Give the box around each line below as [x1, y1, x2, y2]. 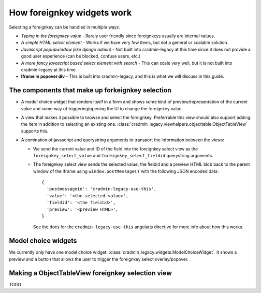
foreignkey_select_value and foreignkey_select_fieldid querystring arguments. [33, 152, 214, 158]
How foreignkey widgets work [9, 7, 132, 18]
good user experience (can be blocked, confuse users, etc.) [21, 53, 141, 59]
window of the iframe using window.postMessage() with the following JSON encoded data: [33, 168, 219, 174]
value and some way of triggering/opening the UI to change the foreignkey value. [21, 105, 183, 111]
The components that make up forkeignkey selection [9, 86, 172, 94]
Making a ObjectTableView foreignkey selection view [9, 269, 172, 277]
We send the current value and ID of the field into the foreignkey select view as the [33, 146, 198, 152]
